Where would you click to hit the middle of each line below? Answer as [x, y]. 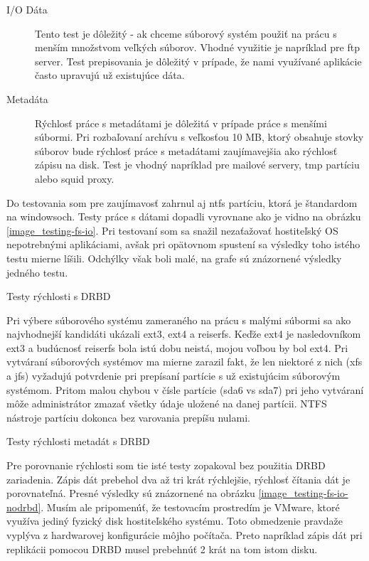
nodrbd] [24, 507]
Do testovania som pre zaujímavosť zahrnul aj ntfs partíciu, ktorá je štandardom [182, 202]
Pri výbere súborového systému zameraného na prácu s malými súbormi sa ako [179, 320]
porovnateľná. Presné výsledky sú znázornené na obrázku [131, 493]
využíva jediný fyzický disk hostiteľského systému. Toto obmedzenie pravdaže [175, 521]
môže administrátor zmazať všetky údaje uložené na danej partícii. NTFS [167, 404]
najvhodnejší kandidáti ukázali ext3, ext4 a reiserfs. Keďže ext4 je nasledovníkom [184, 334]
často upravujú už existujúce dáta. [110, 75]
